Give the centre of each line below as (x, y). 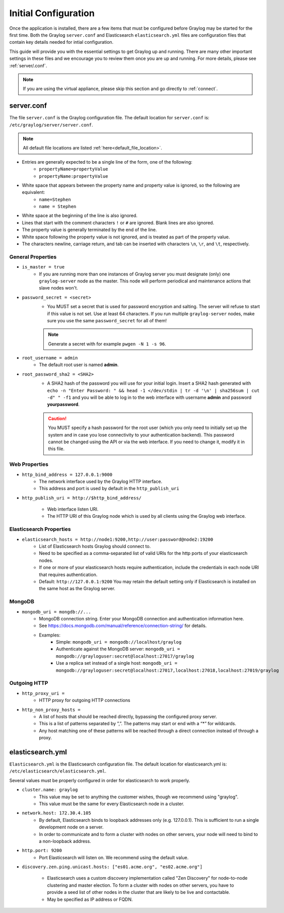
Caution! (57, 418)
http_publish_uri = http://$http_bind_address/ (82, 498)
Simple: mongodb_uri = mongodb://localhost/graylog (119, 642)
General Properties (33, 257)
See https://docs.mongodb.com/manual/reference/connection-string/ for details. (123, 626)
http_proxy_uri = (43, 693)
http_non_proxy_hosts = (51, 710)
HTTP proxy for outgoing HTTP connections (85, 700)
